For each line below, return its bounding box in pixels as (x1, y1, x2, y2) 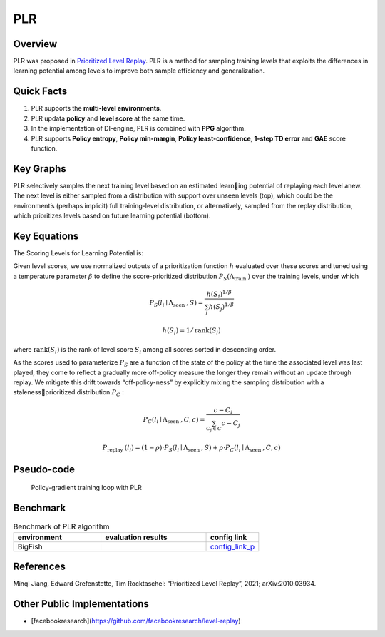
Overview (13, 38, 58, 50)
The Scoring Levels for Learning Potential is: (13, 248, 144, 257)
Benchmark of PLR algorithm (13, 521, 110, 531)
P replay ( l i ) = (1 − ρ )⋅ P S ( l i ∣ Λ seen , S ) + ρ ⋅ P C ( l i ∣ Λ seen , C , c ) (102, 443, 281, 453)
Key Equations (13, 230, 79, 242)
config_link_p (210, 541, 255, 551)
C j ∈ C (205, 425, 222, 433)
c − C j (221, 419, 240, 429)
